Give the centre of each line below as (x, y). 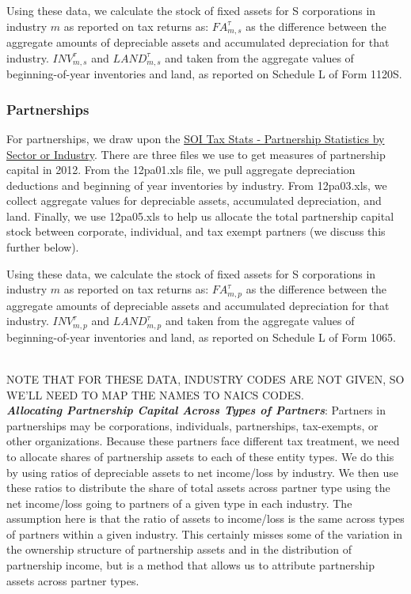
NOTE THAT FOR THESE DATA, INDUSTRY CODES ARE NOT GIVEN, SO (205, 378)
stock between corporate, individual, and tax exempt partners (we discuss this (196, 231)
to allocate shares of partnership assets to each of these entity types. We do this (200, 456)
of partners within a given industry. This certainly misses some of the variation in (205, 533)
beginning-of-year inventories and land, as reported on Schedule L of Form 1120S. (204, 74)
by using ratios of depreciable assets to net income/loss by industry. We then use (203, 472)
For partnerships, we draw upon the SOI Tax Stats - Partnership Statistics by (196, 138)
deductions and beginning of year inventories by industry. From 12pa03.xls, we (197, 185)
